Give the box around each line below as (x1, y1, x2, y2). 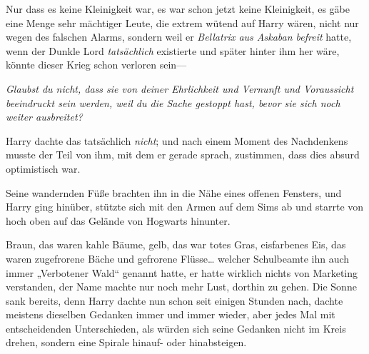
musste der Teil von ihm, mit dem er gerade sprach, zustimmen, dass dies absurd (6, 147, 360, 162)
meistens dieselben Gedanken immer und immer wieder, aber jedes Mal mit (6, 307, 335, 322)
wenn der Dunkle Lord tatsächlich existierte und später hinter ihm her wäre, (6, 43, 340, 58)
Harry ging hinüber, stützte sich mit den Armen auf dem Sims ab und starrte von (6, 199, 364, 214)
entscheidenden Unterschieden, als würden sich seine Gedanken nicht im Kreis (6, 320, 346, 335)
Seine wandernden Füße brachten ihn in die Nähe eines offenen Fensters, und (6, 185, 342, 200)
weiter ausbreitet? (6, 109, 83, 124)
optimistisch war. (6, 161, 81, 176)
